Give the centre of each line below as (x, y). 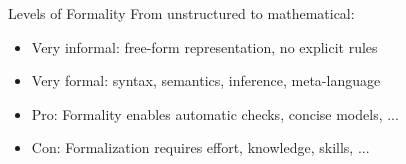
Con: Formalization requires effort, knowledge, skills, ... (200, 147)
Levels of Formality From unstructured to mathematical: (181, 13)
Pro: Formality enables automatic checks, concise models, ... (215, 113)
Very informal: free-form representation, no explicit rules (204, 46)
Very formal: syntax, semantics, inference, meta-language (206, 80)
